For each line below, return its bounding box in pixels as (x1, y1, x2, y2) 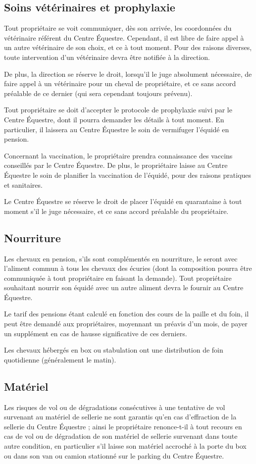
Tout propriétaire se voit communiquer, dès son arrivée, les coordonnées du (4, 23, 232, 33)
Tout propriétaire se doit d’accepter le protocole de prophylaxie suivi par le (4, 104, 232, 115)
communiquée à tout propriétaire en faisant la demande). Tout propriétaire (4, 272, 232, 283)
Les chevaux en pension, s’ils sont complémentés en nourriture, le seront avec (4, 253, 238, 263)
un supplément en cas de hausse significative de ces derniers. (4, 328, 187, 338)
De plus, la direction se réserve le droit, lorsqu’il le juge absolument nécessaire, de (4, 68, 252, 79)
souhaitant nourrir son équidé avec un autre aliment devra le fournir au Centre (4, 282, 244, 293)
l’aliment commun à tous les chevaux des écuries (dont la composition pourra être (4, 263, 252, 273)
